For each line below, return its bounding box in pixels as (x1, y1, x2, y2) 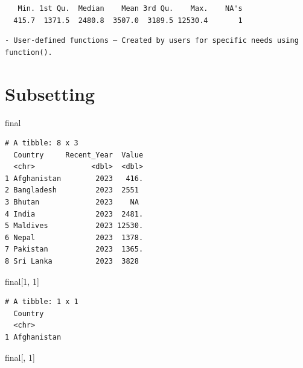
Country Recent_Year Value (13, 150, 144, 159)
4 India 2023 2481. (5, 209, 144, 218)
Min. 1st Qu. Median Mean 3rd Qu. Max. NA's (18, 4, 243, 13)
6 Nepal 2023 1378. (5, 233, 144, 242)
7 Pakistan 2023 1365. (5, 245, 144, 254)
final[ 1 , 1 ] (5, 274, 39, 287)
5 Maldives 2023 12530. (5, 221, 144, 230)
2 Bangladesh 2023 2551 (5, 186, 139, 195)
